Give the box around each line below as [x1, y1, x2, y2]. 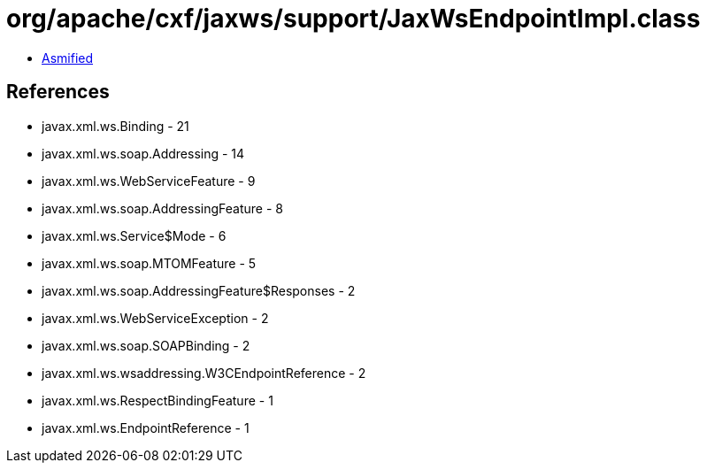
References [6, 81, 110, 104]
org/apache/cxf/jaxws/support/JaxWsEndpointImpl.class [6, 4, 701, 34]
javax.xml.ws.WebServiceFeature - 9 [42, 173, 256, 189]
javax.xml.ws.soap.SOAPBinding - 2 [42, 337, 250, 353]
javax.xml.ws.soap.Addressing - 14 [42, 145, 245, 161]
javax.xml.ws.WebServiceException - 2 [42, 310, 269, 326]
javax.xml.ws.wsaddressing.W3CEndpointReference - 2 [42, 365, 366, 381]
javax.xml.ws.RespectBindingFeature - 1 [42, 392, 273, 408]
